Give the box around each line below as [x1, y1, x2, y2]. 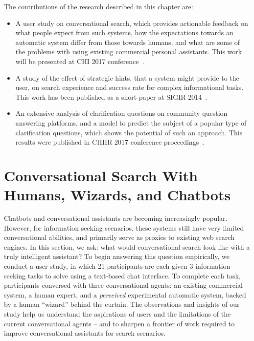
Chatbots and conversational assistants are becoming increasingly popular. [4, 213, 228, 223]
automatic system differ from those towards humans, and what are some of [15, 37, 240, 47]
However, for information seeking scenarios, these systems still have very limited [4, 222, 244, 233]
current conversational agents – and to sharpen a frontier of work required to [4, 318, 235, 328]
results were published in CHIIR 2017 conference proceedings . [15, 137, 205, 147]
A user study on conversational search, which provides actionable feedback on [15, 18, 248, 28]
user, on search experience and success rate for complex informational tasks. [15, 82, 244, 92]
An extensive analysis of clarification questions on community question [15, 108, 228, 118]
